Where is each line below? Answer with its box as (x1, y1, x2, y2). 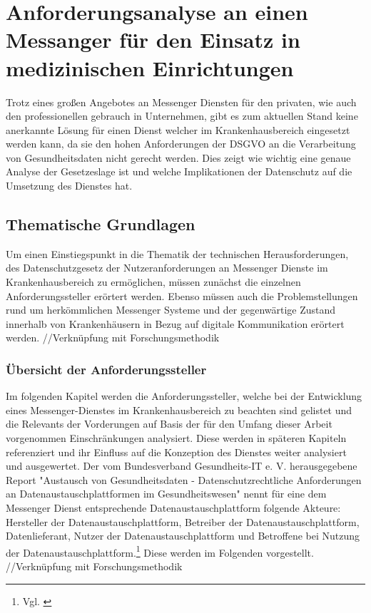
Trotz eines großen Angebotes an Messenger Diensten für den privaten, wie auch (6, 94, 357, 109)
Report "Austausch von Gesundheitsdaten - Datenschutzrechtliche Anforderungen (6, 472, 362, 487)
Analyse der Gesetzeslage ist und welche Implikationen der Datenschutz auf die (6, 164, 352, 179)
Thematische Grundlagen (6, 213, 195, 235)
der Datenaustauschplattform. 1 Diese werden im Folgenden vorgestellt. (6, 542, 314, 560)
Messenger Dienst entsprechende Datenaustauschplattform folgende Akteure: (6, 500, 341, 515)
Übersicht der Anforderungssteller (6, 360, 207, 378)
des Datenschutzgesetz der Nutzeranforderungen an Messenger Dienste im (6, 260, 328, 275)
